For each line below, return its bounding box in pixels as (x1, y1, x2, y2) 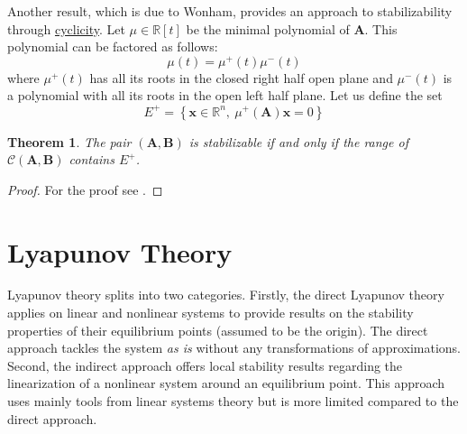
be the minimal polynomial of (186, 19, 350, 38)
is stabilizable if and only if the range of (188, 132, 408, 151)
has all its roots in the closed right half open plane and (89, 68, 393, 87)
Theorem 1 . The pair (7, 132, 132, 151)
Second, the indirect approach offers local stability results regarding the (7, 356, 403, 374)
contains (69, 150, 114, 169)
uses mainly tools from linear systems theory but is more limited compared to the (7, 392, 459, 411)
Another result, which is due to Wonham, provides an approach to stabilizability (7, 2, 453, 20)
